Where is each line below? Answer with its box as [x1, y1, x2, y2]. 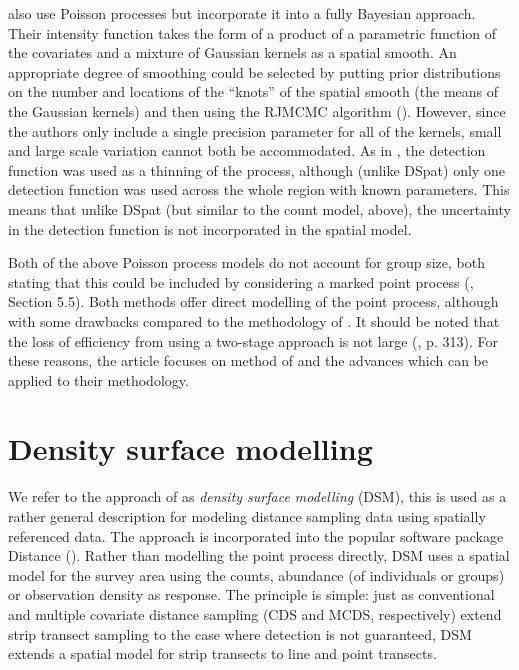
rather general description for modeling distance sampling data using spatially [8, 506, 486, 526]
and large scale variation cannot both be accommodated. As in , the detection [8, 140, 486, 161]
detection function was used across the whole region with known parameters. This [8, 179, 510, 200]
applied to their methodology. [8, 369, 189, 390]
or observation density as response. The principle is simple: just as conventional [8, 584, 495, 605]
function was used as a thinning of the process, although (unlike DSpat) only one [8, 159, 505, 180]
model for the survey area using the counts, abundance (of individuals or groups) [8, 564, 505, 585]
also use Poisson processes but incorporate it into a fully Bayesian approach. [8, 3, 476, 23]
